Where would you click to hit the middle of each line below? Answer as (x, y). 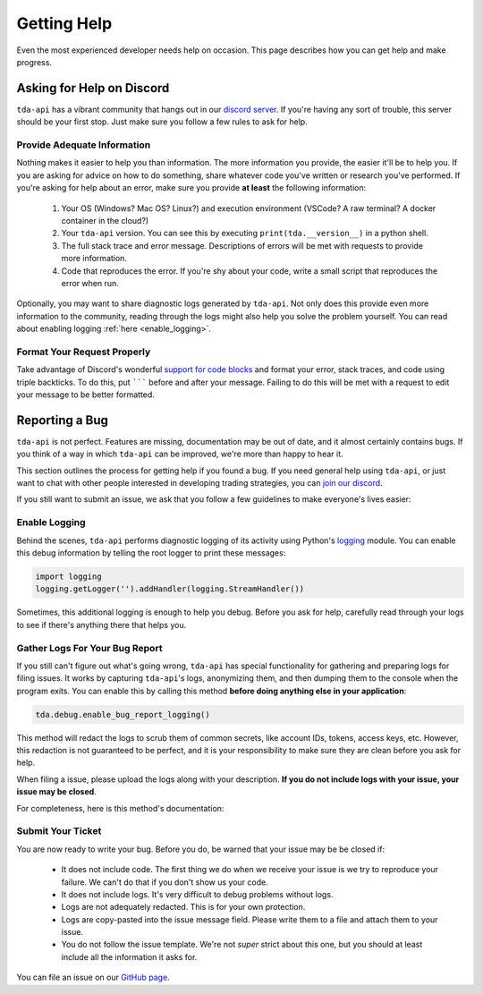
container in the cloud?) (105, 220)
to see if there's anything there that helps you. (102, 624)
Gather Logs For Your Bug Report (89, 648)
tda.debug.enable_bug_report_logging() (123, 714)
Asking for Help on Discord (93, 88)
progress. (34, 62)
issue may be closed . (57, 792)
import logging (68, 576)
